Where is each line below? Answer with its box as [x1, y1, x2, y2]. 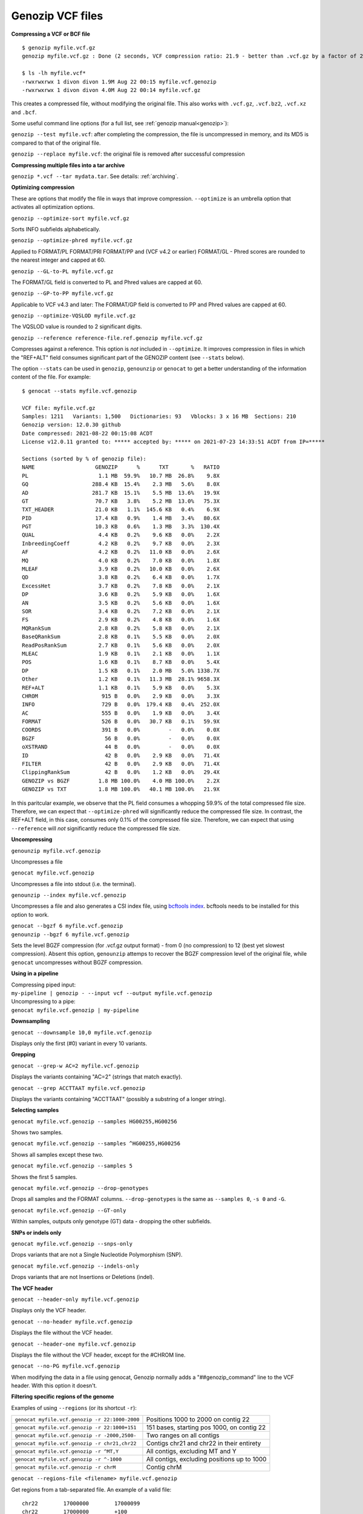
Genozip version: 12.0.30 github [22, 421, 121, 428]
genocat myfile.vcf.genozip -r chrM [15, 1464, 116, 1470]
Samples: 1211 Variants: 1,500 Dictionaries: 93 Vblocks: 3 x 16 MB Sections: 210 [22, 413, 296, 420]
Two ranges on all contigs [146, 1431, 220, 1440]
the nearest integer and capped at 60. [11, 256, 106, 263]
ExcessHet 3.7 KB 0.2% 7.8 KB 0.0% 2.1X [22, 582, 220, 589]
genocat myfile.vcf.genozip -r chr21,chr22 [15, 1440, 137, 1447]
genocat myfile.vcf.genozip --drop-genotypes [11, 1185, 149, 1192]
